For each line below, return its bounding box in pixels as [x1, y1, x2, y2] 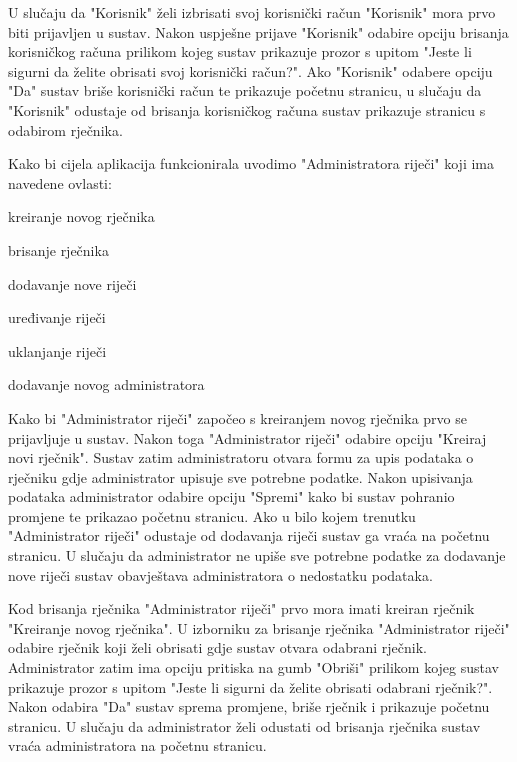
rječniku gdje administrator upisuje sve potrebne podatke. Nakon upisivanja [8, 466, 473, 487]
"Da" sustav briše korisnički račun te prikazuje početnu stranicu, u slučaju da [8, 80, 482, 101]
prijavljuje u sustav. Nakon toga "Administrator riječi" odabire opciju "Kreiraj [8, 427, 487, 448]
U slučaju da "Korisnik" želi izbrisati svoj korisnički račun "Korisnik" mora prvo [8, 2, 496, 22]
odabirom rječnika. [8, 119, 123, 140]
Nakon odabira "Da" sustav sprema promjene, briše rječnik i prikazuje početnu [8, 696, 490, 717]
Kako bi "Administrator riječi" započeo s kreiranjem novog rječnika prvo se [8, 407, 467, 428]
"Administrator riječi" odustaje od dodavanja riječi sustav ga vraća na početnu [8, 525, 490, 546]
